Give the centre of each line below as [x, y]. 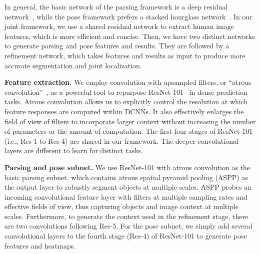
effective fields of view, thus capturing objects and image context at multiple [122, 206]
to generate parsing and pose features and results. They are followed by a [117, 46]
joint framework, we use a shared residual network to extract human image [119, 26]
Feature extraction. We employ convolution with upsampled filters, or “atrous [128, 82]
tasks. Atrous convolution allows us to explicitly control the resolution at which [126, 102]
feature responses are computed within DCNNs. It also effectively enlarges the [124, 111]
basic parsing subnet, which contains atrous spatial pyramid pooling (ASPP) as [126, 177]
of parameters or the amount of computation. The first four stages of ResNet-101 [129, 131]
